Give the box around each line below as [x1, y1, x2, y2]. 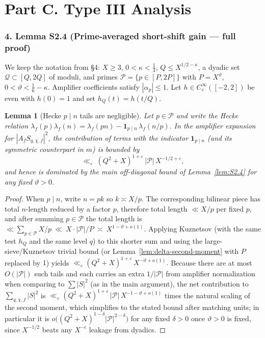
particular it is [5, 313, 50, 323]
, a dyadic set [198, 61, 240, 72]
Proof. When [5, 193, 44, 204]
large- [204, 235, 223, 246]
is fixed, [227, 313, 251, 323]
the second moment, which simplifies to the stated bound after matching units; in [5, 301, 259, 312]
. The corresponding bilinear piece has [141, 193, 260, 204]
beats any [42, 324, 72, 334]
